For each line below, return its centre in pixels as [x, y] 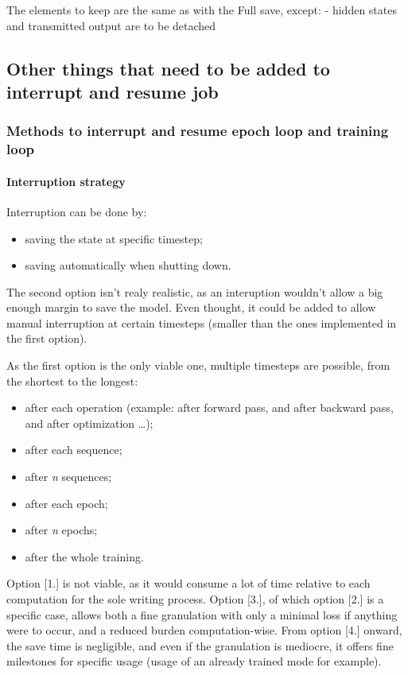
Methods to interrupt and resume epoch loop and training [198, 131]
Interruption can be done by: [77, 211]
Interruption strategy [66, 181]
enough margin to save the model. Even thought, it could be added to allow [191, 307]
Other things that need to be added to [168, 68]
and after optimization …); [89, 423]
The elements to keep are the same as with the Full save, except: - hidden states [202, 10]
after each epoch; [66, 503]
